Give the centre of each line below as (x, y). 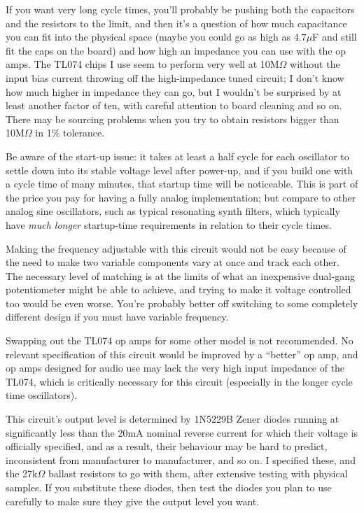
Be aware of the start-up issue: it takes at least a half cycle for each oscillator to (177, 156)
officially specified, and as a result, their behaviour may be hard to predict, (167, 446)
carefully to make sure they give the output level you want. (133, 501)
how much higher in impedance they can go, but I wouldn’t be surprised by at (174, 91)
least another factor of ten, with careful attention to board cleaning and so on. (174, 105)
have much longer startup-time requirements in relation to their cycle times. (169, 224)
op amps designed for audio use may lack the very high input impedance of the (175, 368)
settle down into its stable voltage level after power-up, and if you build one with (180, 170)
